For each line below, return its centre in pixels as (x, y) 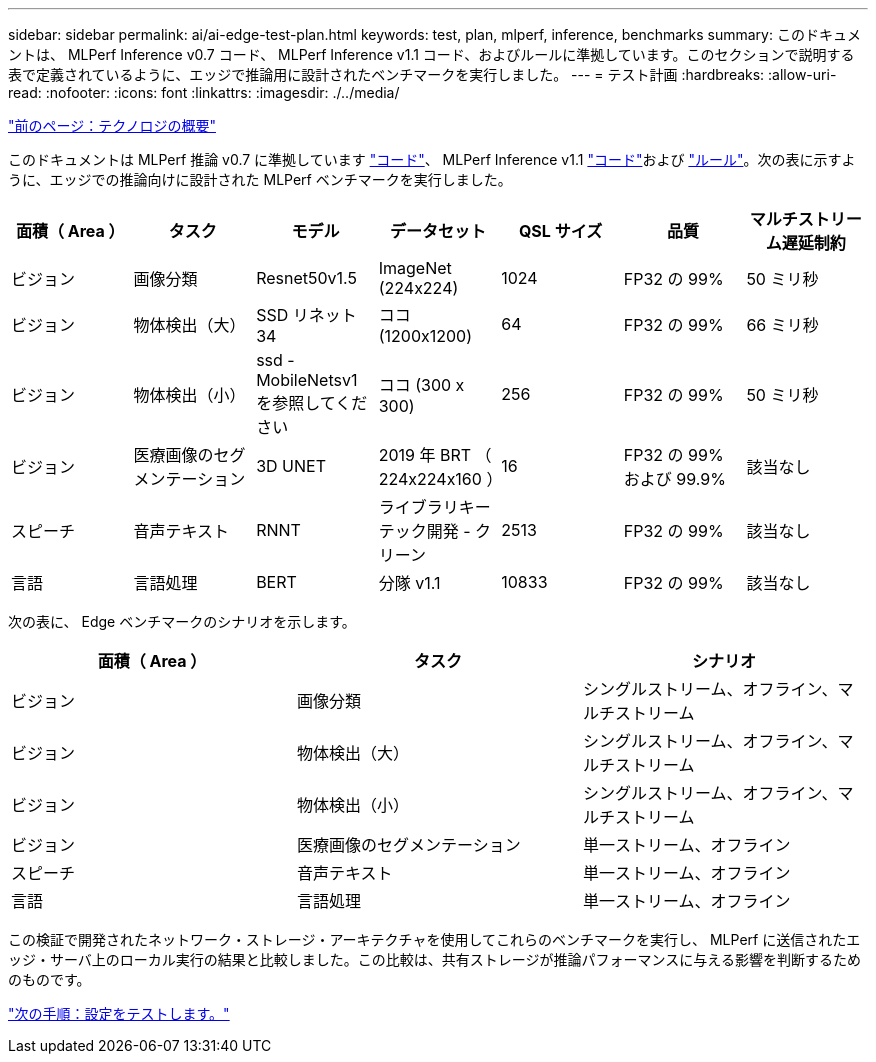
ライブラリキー (434, 507)
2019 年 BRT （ (435, 455)
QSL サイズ (560, 231)
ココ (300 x (421, 385)
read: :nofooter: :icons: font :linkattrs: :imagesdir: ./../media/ (204, 92)
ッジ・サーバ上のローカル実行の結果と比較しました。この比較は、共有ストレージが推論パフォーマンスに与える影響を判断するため (434, 959)
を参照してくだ (312, 403)
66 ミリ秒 (782, 325)
